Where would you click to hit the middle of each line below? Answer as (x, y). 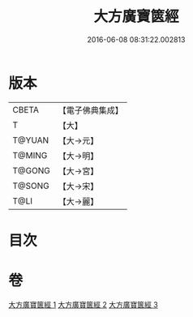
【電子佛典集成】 (90, 110)
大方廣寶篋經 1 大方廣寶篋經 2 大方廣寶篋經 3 (83, 304)
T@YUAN (31, 140)
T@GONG (31, 170)
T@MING (30, 155)
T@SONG (31, 186)
